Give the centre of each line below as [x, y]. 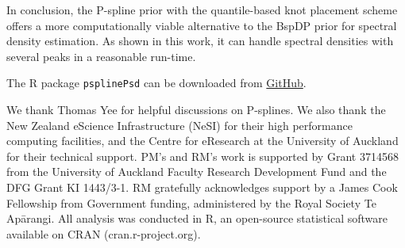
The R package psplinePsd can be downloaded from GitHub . [156, 83]
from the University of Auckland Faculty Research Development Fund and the [197, 172]
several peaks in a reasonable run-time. [101, 56]
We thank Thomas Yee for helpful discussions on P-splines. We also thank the [196, 110]
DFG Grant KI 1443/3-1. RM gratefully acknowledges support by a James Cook [202, 187]
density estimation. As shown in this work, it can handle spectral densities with [200, 41]
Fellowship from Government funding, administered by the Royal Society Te [191, 202]
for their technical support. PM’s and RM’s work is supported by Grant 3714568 [202, 156]
